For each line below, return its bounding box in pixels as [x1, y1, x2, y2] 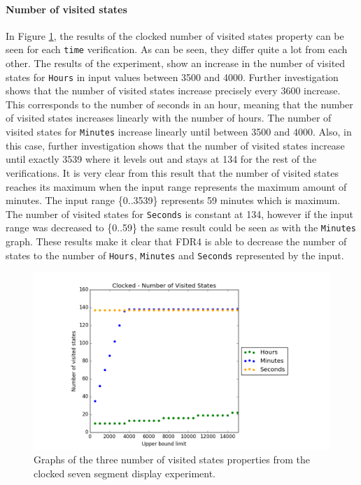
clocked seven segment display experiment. [34, 465, 216, 480]
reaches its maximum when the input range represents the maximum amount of [6, 179, 347, 194]
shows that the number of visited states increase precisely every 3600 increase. [6, 83, 341, 98]
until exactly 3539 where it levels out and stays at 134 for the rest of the [6, 152, 317, 166]
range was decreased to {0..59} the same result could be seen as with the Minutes [6, 220, 356, 235]
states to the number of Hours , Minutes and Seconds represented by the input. [6, 247, 344, 262]
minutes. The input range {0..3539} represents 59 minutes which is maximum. [6, 193, 341, 208]
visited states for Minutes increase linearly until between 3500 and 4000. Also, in [6, 124, 352, 139]
